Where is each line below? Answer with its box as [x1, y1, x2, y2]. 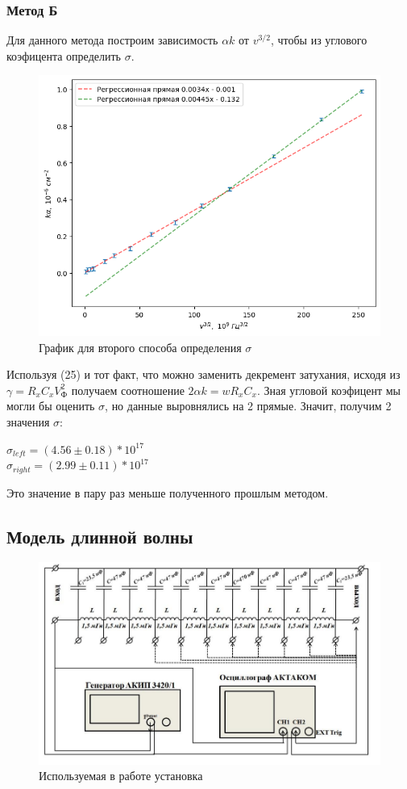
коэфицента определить [6, 47, 121, 64]
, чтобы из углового [270, 31, 368, 48]
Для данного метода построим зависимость [6, 31, 218, 48]
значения [6, 413, 50, 430]
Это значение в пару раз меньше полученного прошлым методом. [6, 484, 329, 501]
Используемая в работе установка [39, 767, 203, 784]
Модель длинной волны [6, 523, 193, 548]
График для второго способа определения [39, 338, 242, 355]
